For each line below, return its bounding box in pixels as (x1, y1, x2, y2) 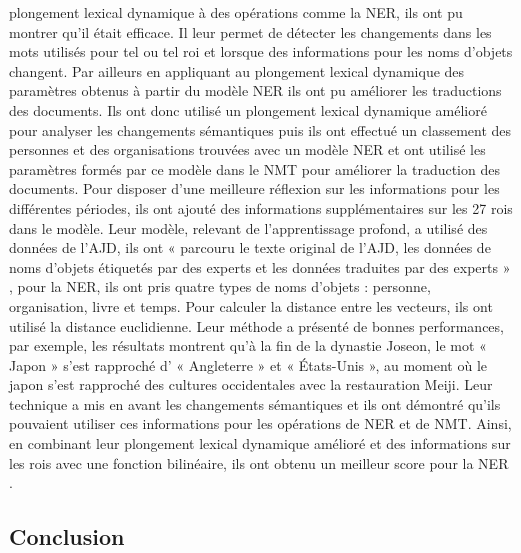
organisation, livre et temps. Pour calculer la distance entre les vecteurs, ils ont (9, 295, 493, 316)
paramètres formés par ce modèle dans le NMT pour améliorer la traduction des (9, 158, 500, 179)
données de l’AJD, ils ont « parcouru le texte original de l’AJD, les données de (9, 237, 491, 258)
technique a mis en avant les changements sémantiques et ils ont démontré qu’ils (9, 393, 501, 414)
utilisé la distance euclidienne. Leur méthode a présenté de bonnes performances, (9, 315, 504, 336)
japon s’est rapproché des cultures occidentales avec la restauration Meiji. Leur (9, 374, 493, 395)
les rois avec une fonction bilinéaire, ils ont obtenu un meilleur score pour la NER (9, 452, 509, 473)
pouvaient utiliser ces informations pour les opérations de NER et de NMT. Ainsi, (9, 413, 512, 434)
